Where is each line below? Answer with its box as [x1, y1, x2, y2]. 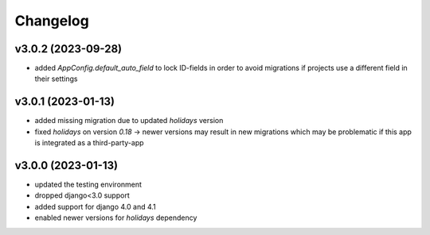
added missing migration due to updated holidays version [34, 116, 224, 125]
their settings [34, 74, 78, 83]
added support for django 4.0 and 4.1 [34, 202, 157, 211]
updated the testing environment [34, 179, 143, 190]
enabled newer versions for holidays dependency [34, 213, 197, 222]
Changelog [14, 12, 89, 29]
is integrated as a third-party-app [34, 138, 144, 148]
